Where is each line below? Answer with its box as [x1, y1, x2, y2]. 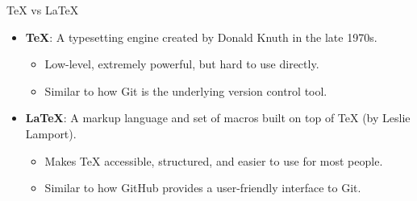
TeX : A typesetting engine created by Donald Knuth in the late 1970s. [25, 28, 377, 45]
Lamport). [25, 125, 77, 142]
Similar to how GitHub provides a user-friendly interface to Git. [44, 179, 361, 196]
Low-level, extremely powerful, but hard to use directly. [44, 55, 319, 72]
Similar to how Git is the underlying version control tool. [44, 82, 327, 99]
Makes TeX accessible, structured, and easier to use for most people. [44, 152, 383, 169]
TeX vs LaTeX [6, 2, 79, 18]
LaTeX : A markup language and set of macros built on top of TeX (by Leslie [25, 109, 411, 126]
